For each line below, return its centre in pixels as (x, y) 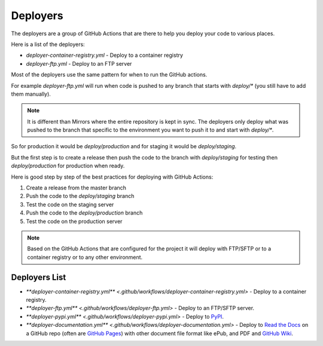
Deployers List (39, 277)
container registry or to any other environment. (85, 257)
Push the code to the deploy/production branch (84, 213)
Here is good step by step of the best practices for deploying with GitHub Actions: (112, 177)
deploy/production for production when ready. (68, 166)
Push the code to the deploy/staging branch (80, 196)
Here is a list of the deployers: (48, 44)
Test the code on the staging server (70, 204)
